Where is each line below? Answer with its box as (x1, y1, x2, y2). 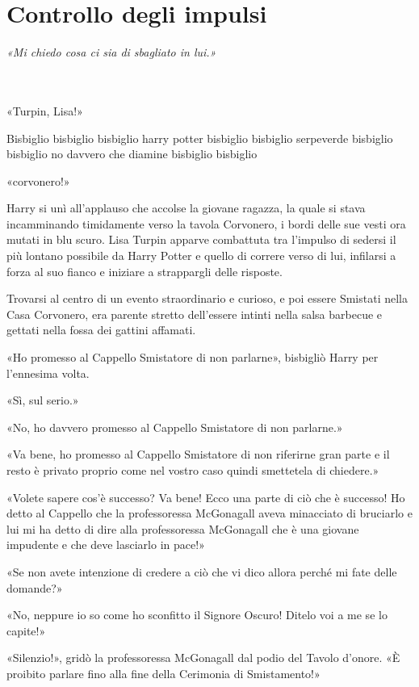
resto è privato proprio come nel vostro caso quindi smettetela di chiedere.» (6, 462, 379, 478)
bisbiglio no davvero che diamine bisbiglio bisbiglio (6, 145, 258, 162)
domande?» (6, 579, 63, 596)
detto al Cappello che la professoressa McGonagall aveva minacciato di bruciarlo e (6, 505, 413, 522)
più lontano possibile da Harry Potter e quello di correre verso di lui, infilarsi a (6, 247, 396, 264)
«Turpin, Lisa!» (6, 102, 83, 119)
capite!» (6, 622, 46, 639)
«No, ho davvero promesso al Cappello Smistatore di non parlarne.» (6, 418, 343, 435)
